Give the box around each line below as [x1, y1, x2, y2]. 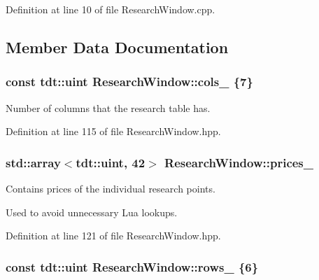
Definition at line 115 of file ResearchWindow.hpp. [6, 124, 221, 139]
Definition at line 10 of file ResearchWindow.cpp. [6, 2, 215, 16]
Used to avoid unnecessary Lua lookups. [6, 204, 178, 219]
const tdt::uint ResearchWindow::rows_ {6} [6, 258, 259, 275]
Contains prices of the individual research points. [6, 181, 215, 195]
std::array [6, 153, 61, 171]
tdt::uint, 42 [76, 153, 146, 171]
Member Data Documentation [6, 36, 229, 57]
